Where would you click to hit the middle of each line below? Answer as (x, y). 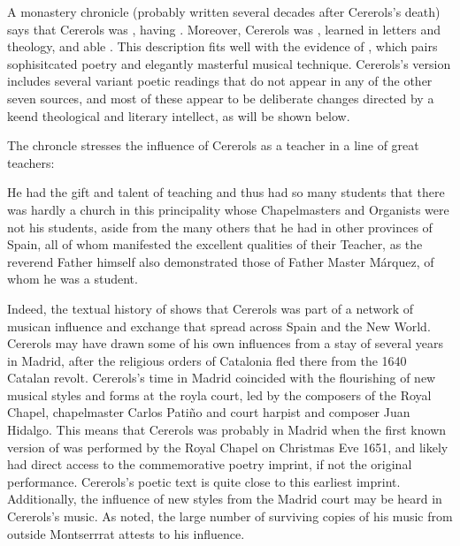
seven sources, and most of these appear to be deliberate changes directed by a (221, 98)
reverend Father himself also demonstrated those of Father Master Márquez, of (221, 261)
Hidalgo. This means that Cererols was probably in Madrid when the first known (227, 430)
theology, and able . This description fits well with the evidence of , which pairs (222, 46)
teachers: (31, 162)
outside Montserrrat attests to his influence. (126, 533)
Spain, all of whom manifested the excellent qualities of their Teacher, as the (215, 244)
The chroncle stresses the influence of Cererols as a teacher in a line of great (213, 145)
